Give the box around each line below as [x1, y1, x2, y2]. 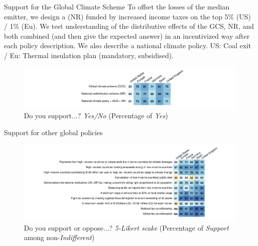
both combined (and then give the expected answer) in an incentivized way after [4, 30, 250, 41]
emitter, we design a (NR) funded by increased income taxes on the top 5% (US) [4, 11, 251, 21]
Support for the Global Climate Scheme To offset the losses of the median [4, 1, 230, 11]
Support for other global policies [4, 127, 103, 137]
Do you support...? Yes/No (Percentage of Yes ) [24, 110, 168, 121]
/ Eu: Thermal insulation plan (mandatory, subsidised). [4, 50, 174, 60]
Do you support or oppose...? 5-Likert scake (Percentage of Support [24, 222, 229, 233]
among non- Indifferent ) [24, 232, 95, 243]
